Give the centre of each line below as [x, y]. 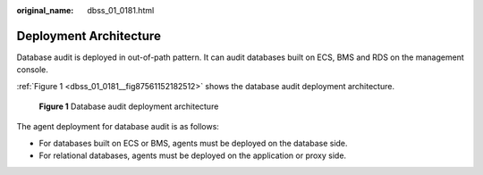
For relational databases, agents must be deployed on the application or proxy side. [193, 155]
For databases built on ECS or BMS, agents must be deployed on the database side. [193, 143]
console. [33, 70]
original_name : [45, 10]
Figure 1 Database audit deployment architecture [129, 106]
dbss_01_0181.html [121, 10]
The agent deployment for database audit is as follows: [118, 127]
